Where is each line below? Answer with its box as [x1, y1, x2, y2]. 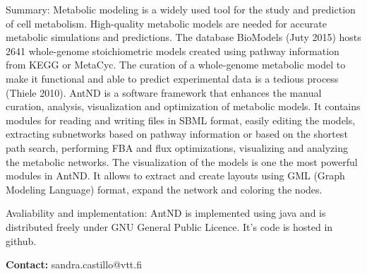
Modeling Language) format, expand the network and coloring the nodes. [6, 181, 323, 196]
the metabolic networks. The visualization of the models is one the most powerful [6, 154, 358, 169]
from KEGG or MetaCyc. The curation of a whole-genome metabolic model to [6, 57, 346, 72]
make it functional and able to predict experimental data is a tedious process [6, 71, 339, 85]
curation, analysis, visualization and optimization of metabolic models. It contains [6, 99, 361, 114]
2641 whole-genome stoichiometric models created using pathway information [6, 43, 339, 58]
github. [6, 233, 37, 248]
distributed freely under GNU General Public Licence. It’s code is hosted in [6, 219, 333, 234]
